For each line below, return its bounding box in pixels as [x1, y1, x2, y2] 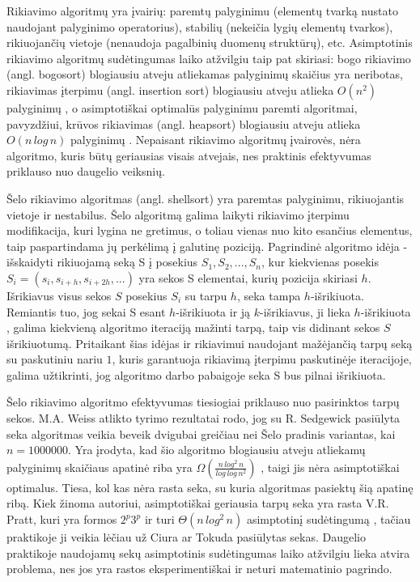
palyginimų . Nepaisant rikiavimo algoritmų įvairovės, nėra [70, 131, 361, 148]
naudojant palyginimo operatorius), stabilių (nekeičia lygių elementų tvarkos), [6, 18, 393, 35]
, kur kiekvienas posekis [261, 253, 379, 270]
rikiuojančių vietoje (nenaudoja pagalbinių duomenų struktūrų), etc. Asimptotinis [6, 34, 413, 51]
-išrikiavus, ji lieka [260, 303, 350, 320]
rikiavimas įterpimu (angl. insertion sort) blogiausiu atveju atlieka [6, 81, 334, 98]
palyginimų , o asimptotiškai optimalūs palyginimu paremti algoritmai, [6, 99, 358, 116]
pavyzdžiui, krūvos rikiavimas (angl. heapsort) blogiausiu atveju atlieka [6, 115, 361, 132]
